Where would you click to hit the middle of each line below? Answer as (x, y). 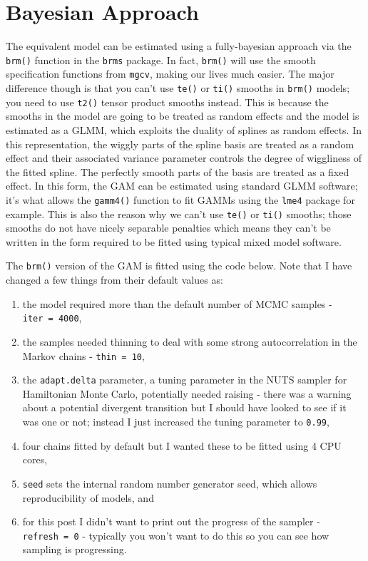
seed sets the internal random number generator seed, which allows (170, 483)
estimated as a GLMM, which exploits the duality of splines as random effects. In (184, 129)
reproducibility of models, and (88, 497)
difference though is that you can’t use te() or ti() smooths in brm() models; (178, 88)
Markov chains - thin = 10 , (83, 355)
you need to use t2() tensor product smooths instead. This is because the (167, 102)
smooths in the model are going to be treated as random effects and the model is (183, 116)
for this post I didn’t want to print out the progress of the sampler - (171, 521)
